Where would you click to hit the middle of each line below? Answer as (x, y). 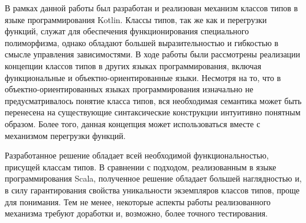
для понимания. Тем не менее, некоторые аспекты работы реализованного (138, 201)
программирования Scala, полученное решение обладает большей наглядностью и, (153, 178)
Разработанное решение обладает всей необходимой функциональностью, (137, 155)
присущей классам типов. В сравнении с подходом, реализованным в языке (141, 167)
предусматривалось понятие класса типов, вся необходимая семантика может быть (153, 100)
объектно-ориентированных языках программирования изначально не (129, 89)
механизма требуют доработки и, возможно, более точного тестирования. (136, 213)
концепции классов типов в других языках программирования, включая (133, 65)
